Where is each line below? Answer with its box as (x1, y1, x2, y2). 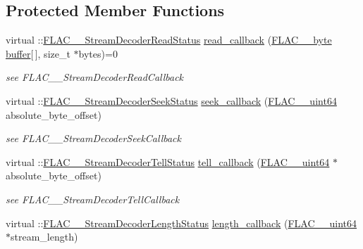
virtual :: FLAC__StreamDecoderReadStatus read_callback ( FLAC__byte (6, 32, 332, 47)
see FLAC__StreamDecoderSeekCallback (6, 131, 182, 146)
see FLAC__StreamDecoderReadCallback (6, 70, 184, 84)
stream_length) (11, 229, 78, 244)
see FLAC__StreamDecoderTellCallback (6, 191, 180, 206)
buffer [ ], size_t (6, 46, 70, 60)
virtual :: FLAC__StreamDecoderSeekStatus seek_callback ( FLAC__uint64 (6, 93, 337, 108)
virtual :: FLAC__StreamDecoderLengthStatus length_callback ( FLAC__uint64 (6, 215, 357, 230)
